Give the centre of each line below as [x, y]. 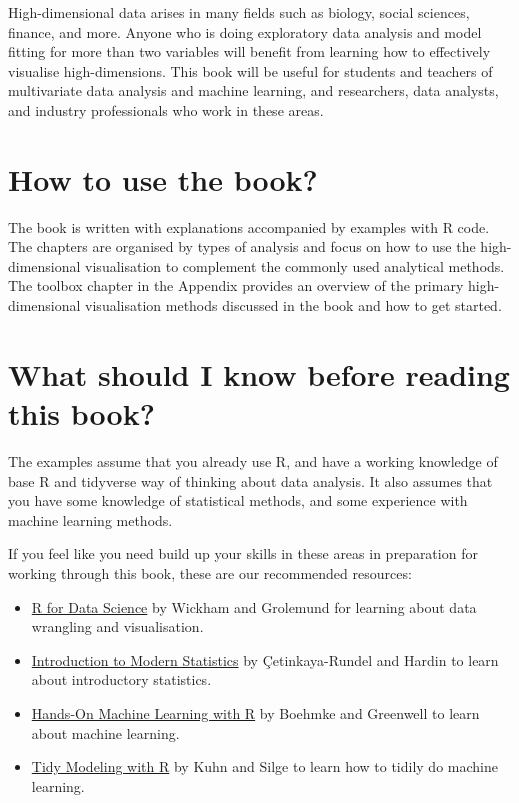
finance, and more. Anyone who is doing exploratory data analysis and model [245, 31]
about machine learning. [105, 732]
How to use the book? [163, 178]
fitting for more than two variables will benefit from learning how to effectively [249, 51]
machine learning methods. [90, 519]
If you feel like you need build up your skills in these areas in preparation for [243, 553]
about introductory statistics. [121, 679]
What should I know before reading [259, 373]
